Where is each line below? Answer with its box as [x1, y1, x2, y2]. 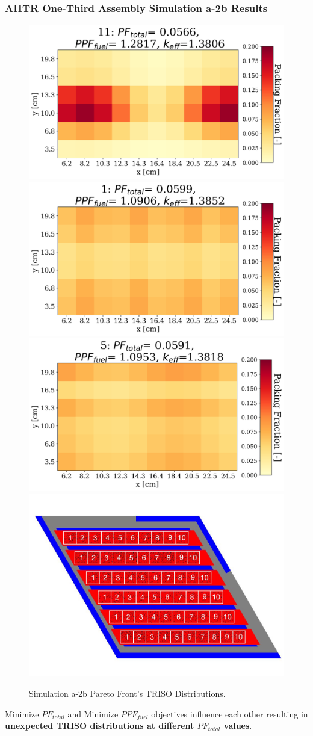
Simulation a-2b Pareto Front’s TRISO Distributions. [29, 687, 226, 699]
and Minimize [67, 707, 119, 720]
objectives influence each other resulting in [151, 707, 308, 720]
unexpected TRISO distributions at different [5, 719, 194, 732]
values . [223, 719, 252, 732]
